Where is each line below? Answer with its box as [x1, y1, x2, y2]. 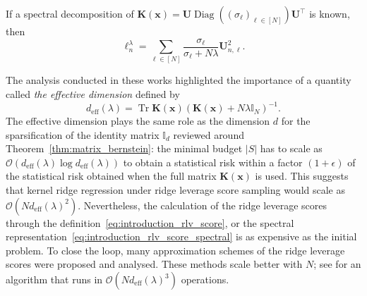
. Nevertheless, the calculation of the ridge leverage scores [78, 197, 327, 212]
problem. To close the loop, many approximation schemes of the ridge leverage [6, 242, 345, 257]
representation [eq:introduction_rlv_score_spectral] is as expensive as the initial [6, 229, 357, 244]
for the [281, 113, 311, 128]
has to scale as [260, 141, 323, 156]
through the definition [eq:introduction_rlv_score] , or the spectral [6, 215, 294, 230]
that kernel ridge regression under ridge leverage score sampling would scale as [6, 183, 346, 197]
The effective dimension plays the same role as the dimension [6, 113, 270, 128]
